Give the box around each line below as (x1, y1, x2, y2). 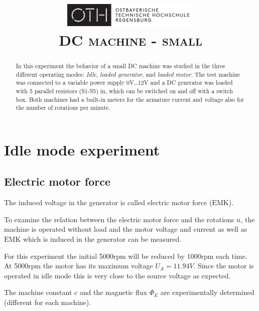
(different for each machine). (4, 296, 91, 307)
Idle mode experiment (4, 139, 160, 160)
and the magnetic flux (79, 287, 147, 297)
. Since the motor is (193, 260, 254, 271)
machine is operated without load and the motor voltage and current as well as (4, 224, 247, 234)
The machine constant (4, 287, 72, 297)
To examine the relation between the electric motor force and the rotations (4, 214, 234, 224)
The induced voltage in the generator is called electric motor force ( (4, 197, 212, 208)
